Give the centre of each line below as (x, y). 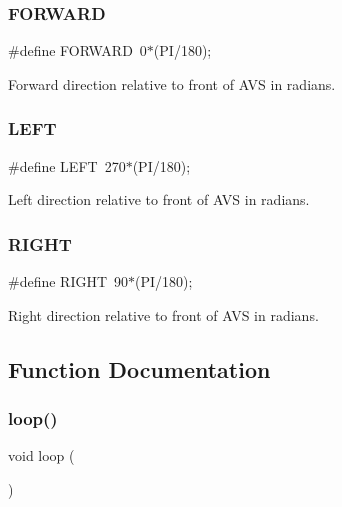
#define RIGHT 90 (68, 281)
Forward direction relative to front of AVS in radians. (172, 83)
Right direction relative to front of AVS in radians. (163, 314)
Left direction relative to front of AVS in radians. (159, 199)
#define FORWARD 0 (77, 50)
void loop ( (41, 455)
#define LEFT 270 (67, 165)
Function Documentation (139, 368)
